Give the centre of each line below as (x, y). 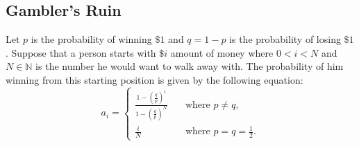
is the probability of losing (285, 39)
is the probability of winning (91, 39)
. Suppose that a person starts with (81, 52)
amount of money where (222, 52)
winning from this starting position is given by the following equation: (155, 79)
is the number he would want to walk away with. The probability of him (190, 66)
